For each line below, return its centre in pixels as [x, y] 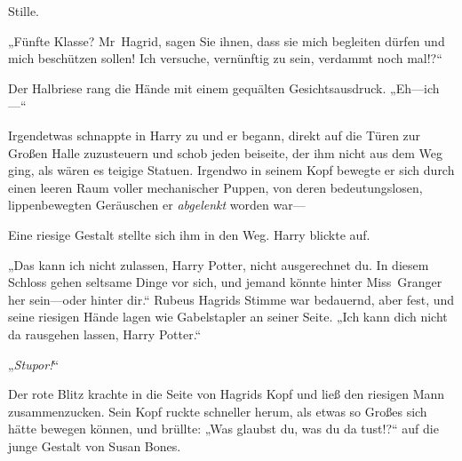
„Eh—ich [415, 87]
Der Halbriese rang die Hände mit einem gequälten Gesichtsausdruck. [197, 87]
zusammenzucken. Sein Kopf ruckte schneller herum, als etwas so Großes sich [218, 411]
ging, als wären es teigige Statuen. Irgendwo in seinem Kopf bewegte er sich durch [231, 170]
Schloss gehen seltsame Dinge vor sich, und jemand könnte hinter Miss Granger [225, 282]
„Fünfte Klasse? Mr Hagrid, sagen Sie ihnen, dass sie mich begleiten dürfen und [227, 40]
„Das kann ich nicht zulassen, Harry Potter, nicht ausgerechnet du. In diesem [219, 264]
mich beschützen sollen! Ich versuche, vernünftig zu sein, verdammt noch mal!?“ [225, 58]
